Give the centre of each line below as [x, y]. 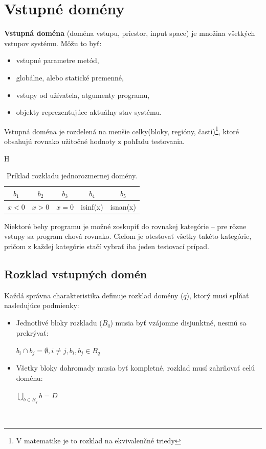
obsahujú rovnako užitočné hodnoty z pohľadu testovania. [94, 141]
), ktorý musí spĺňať [218, 295]
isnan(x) [123, 206]
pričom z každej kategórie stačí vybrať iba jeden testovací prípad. [107, 246]
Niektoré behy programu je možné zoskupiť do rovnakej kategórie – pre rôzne [125, 226]
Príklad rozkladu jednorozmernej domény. [72, 176]
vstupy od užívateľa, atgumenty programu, [83, 95]
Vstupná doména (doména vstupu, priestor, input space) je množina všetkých [130, 33]
